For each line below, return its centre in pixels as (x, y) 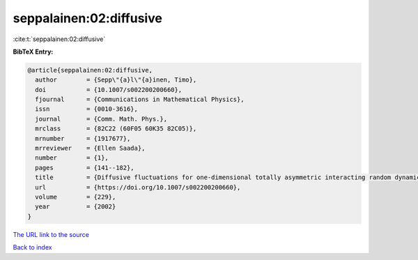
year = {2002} (76, 207)
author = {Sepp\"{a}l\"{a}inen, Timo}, (116, 80)
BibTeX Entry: (33, 52)
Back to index (32, 247)
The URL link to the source (51, 234)
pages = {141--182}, (85, 168)
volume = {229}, (76, 197)
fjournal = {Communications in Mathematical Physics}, (140, 100)
